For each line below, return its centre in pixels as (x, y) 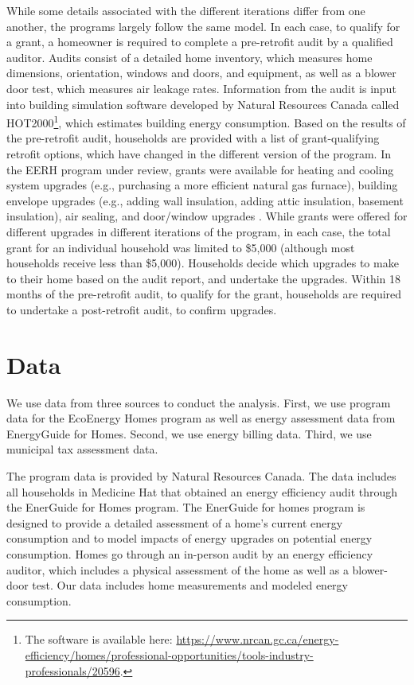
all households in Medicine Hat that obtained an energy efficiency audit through (202, 491)
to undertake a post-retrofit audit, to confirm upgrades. (142, 309)
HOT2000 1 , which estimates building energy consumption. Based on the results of (206, 121)
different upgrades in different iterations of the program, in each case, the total (199, 231)
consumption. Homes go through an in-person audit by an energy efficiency (190, 554)
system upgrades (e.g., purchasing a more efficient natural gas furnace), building (202, 185)
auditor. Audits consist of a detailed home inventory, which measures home (189, 57)
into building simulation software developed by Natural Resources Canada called (203, 104)
